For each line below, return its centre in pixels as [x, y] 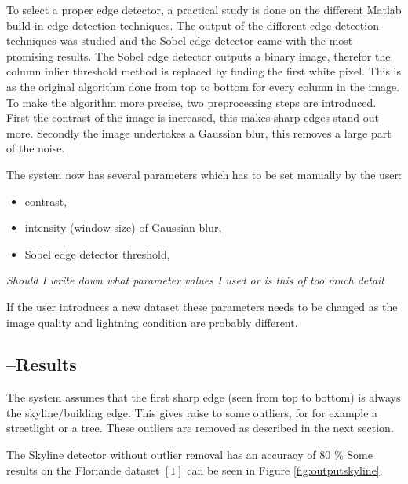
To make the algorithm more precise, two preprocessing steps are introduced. [191, 102]
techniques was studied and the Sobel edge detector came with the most [180, 40]
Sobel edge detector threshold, [97, 253]
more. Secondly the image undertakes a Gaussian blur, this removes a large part [199, 132]
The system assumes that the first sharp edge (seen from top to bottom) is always [204, 397]
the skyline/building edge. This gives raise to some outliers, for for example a [192, 412]
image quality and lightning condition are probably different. [152, 322]
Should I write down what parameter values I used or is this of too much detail [195, 280]
